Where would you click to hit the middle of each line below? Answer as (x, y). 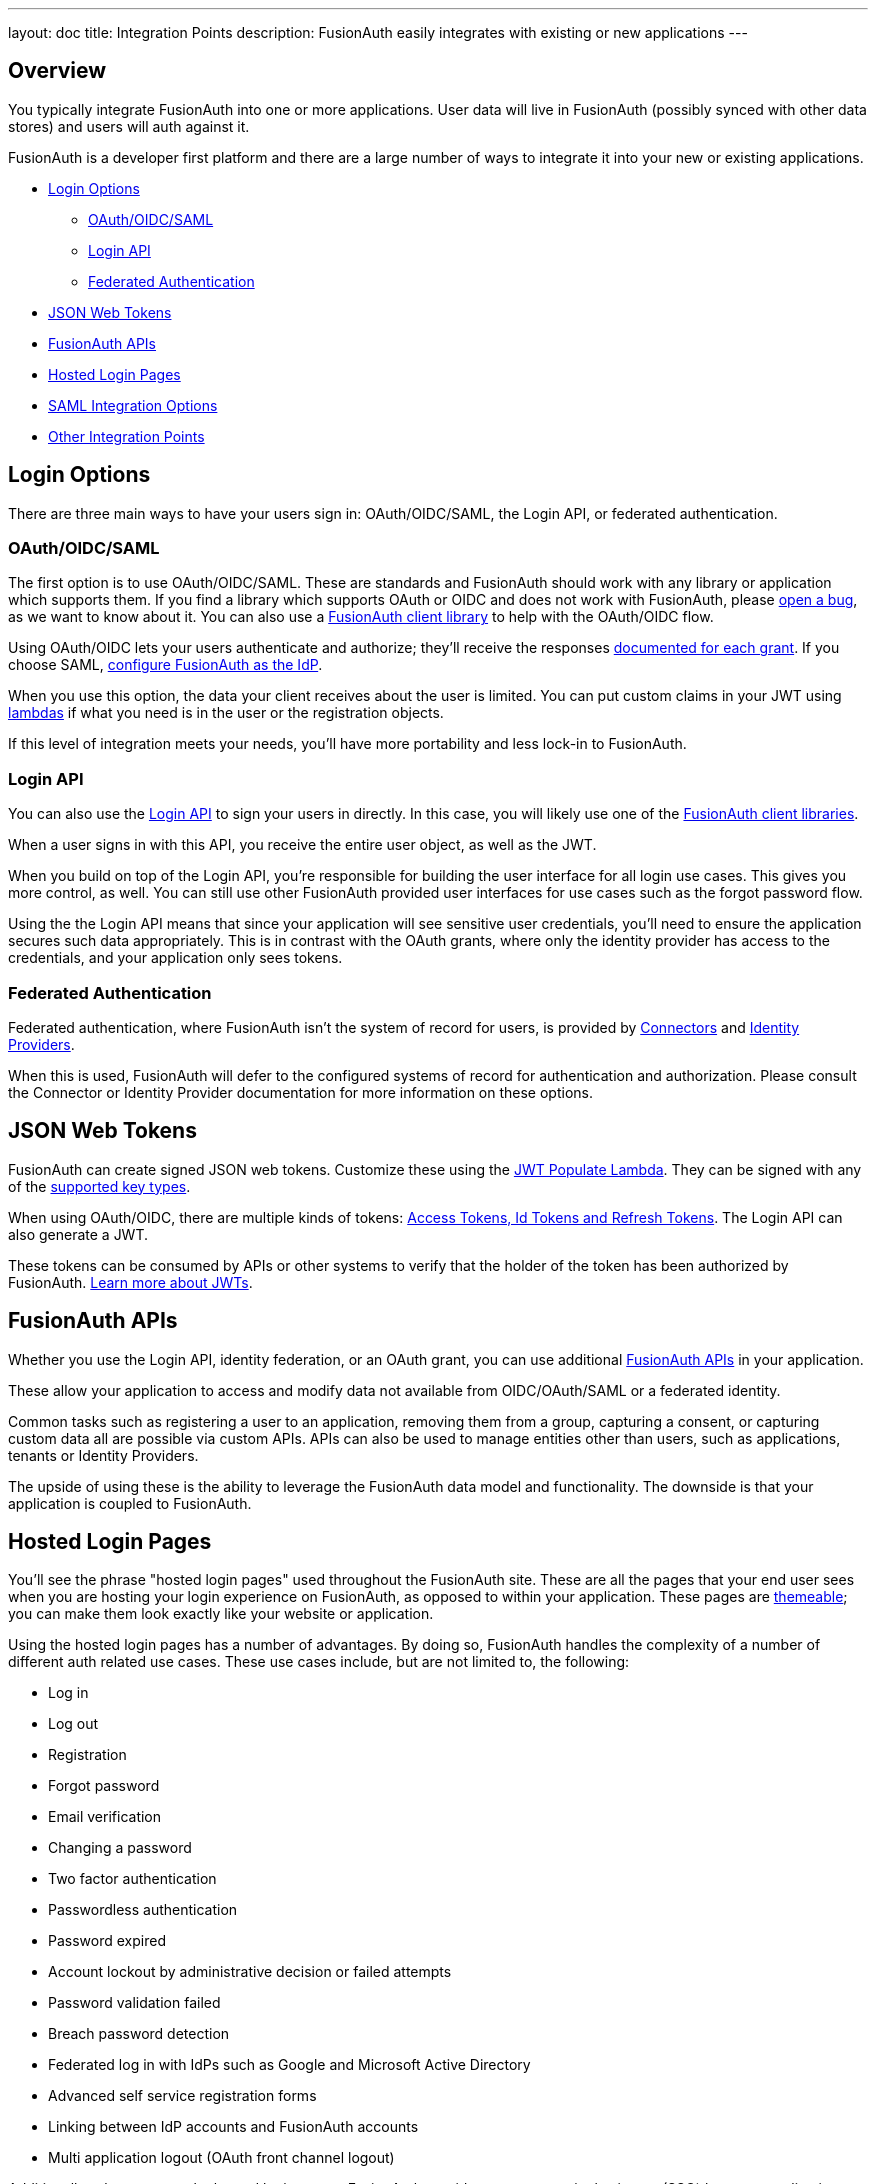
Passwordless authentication (143, 1910)
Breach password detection (139, 2034)
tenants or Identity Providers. (103, 1455)
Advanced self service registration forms (182, 2096)
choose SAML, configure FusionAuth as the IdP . (165, 665)
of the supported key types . (99, 1186)
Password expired (107, 1941)
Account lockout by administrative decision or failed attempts (250, 1972)
